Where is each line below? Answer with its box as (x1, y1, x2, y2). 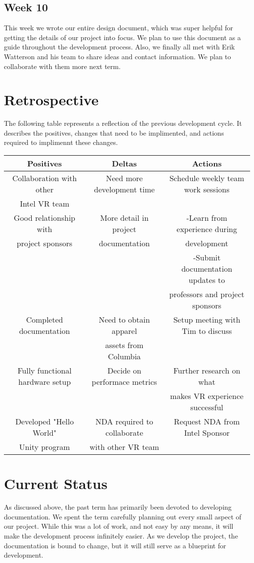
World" (32, 427, 57, 439)
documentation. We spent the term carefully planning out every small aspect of (4, 511, 242, 521)
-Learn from (186, 212, 228, 224)
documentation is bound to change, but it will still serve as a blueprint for (4, 540, 226, 550)
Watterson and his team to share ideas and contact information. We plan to (4, 51, 231, 61)
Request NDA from (174, 416, 240, 427)
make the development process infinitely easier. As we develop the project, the (4, 530, 238, 540)
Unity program (19, 441, 70, 453)
